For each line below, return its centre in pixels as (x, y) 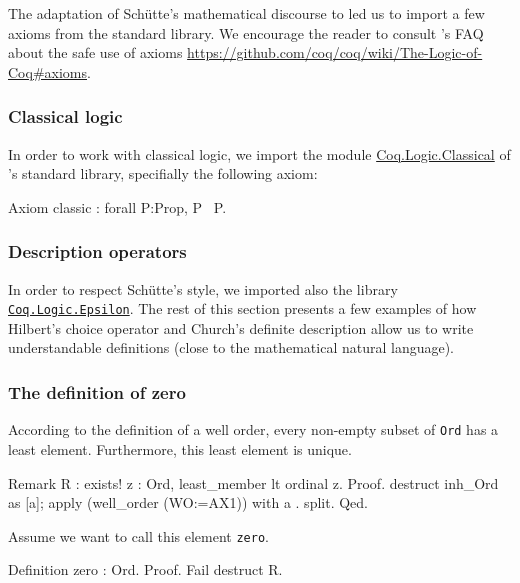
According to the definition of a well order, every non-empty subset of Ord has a (253, 429)
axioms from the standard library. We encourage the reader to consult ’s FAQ (246, 32)
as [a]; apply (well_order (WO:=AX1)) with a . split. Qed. (188, 502)
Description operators (97, 251)
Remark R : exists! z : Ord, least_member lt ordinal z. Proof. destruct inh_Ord (253, 482)
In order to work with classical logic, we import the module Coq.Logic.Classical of (259, 153)
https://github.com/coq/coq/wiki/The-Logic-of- (335, 52)
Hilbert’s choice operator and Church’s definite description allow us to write (241, 327)
